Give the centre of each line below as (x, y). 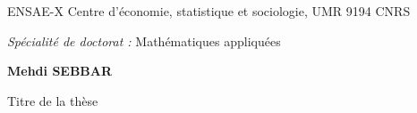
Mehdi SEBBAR (60, 71)
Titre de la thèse (53, 100)
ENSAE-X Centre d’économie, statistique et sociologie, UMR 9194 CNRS (209, 11)
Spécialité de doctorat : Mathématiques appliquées (144, 40)
